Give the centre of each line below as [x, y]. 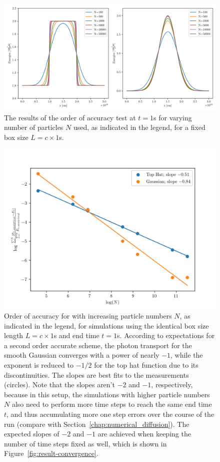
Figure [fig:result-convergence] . [51, 453]
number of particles [34, 127]
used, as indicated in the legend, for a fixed [139, 127]
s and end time [76, 335]
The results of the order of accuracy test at [70, 117]
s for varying [173, 117]
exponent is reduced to [39, 364]
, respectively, [172, 384]
